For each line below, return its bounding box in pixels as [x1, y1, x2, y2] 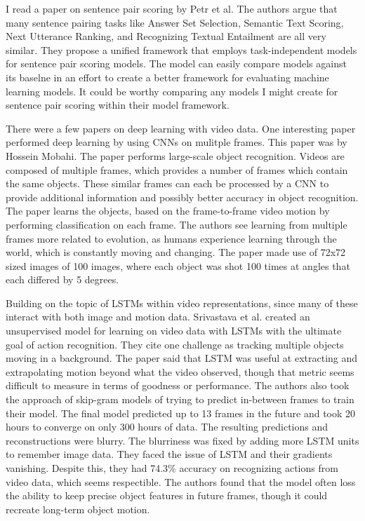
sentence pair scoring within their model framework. [6, 97, 230, 112]
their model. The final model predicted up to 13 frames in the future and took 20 [6, 405, 356, 420]
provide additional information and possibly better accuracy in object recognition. [6, 189, 359, 204]
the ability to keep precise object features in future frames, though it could [6, 488, 328, 503]
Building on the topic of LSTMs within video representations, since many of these [6, 295, 358, 310]
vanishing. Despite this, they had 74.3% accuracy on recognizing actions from [6, 461, 338, 475]
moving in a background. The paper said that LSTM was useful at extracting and [6, 351, 358, 365]
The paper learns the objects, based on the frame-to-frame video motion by [6, 203, 330, 218]
